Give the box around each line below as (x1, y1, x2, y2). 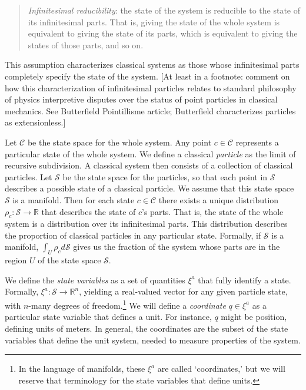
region (5, 254, 27, 266)
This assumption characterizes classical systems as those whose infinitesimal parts (5, 58, 300, 71)
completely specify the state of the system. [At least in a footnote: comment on (5, 70, 290, 82)
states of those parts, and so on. (28, 38, 144, 51)
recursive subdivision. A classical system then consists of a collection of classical (5, 159, 293, 171)
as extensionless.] (5, 116, 66, 128)
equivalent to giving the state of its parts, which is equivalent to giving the (28, 27, 298, 39)
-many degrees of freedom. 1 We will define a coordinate (28, 298, 226, 311)
